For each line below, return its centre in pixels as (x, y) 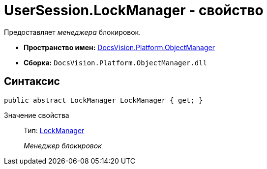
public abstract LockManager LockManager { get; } (104, 100)
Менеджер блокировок (63, 145)
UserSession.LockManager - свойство (134, 10)
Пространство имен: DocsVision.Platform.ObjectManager (119, 47)
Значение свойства (37, 115)
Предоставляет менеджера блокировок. (73, 32)
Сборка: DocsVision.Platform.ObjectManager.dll (116, 62)
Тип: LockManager (54, 130)
